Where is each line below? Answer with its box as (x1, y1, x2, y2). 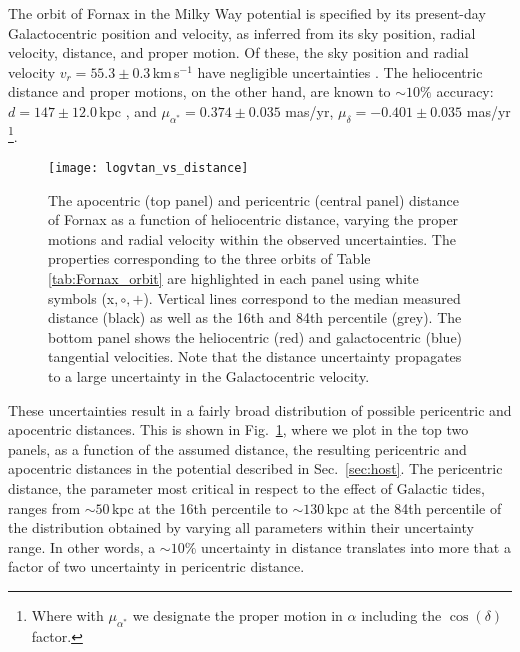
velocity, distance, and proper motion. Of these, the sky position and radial (8, 42, 469, 63)
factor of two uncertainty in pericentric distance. (8, 556, 305, 577)
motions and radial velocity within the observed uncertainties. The (48, 228, 456, 249)
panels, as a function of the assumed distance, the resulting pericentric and (8, 438, 467, 459)
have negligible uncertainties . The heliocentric (197, 61, 483, 82)
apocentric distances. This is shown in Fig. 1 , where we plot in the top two (8, 419, 469, 440)
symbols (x (48, 287, 115, 308)
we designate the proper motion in (132, 604, 343, 625)
